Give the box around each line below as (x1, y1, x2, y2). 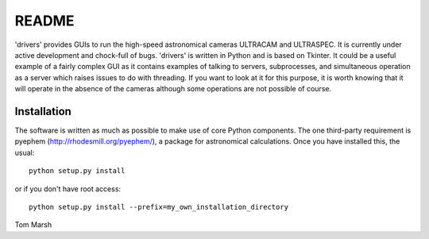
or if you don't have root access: (14, 183, 122, 194)
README (14, 12, 75, 29)
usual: (14, 148, 35, 157)
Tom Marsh (14, 220, 52, 229)
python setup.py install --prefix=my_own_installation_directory (29, 202, 289, 211)
